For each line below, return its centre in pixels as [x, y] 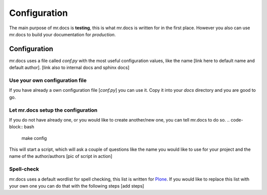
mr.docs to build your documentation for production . [63, 34]
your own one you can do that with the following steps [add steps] [77, 186]
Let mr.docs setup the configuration [53, 110]
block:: [16, 127]
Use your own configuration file [48, 80]
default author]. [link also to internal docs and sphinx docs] [69, 67]
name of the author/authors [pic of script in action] [61, 156]
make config [34, 138]
